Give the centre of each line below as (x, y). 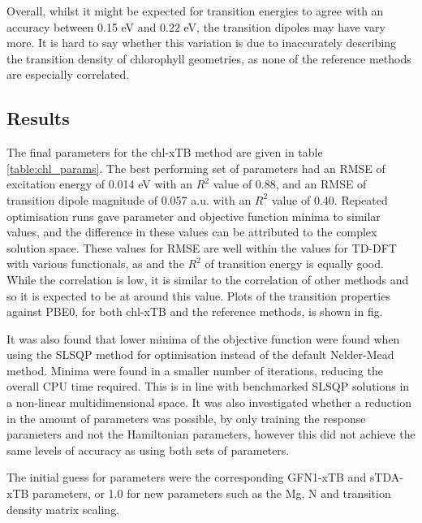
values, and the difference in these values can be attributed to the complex (192, 232)
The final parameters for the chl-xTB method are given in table (165, 152)
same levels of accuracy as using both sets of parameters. (148, 450)
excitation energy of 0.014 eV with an (100, 184)
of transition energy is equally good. (294, 264)
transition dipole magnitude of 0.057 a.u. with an (129, 199)
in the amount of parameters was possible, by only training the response (186, 418)
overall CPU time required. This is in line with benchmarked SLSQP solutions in (208, 386)
